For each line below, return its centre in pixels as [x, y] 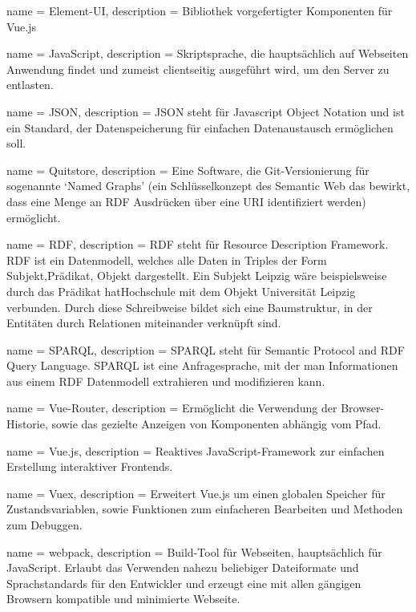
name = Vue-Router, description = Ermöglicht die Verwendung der [172, 408]
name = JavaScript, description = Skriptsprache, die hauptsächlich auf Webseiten [208, 53]
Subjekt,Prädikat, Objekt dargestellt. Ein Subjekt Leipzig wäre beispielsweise [197, 276]
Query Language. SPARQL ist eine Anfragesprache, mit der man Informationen [202, 365]
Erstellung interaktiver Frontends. [90, 466]
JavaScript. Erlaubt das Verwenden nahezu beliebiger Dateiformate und [183, 567]
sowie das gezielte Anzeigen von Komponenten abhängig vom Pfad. [216, 424]
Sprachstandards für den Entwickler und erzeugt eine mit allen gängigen [184, 583]
